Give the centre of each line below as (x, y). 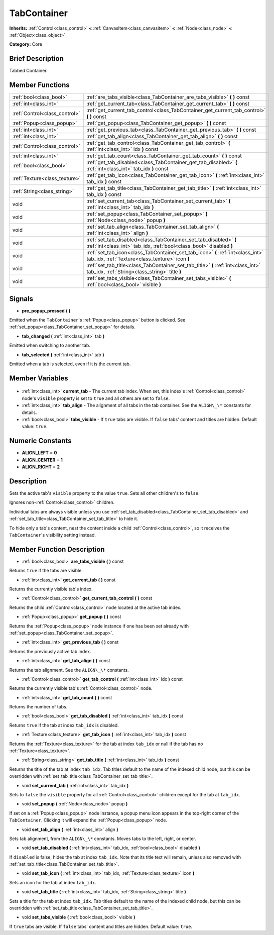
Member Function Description (57, 549)
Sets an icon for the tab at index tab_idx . (53, 882)
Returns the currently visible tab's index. (51, 589)
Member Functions (39, 85)
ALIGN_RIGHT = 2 (41, 467)
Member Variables (39, 378)
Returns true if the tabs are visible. (46, 571)
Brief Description (36, 59)
